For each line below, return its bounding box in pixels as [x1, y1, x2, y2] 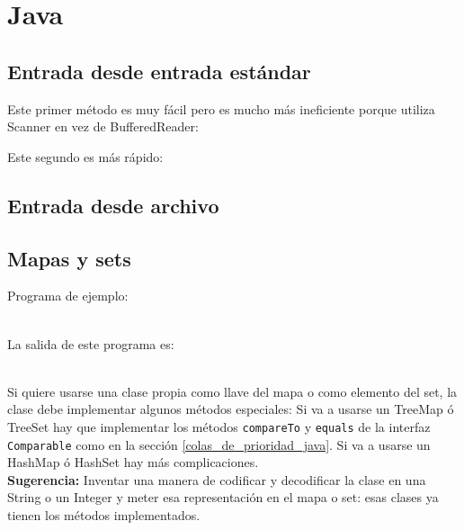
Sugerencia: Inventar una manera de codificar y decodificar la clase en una [7, 470, 426, 489]
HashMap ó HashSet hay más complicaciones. [7, 453, 259, 472]
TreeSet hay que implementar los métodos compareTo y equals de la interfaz [7, 417, 431, 436]
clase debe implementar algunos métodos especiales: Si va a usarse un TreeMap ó [7, 400, 454, 418]
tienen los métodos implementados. [7, 506, 201, 524]
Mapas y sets [7, 244, 131, 272]
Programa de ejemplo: [7, 286, 129, 305]
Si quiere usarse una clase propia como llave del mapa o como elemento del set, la [7, 382, 458, 400]
